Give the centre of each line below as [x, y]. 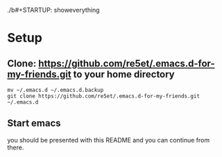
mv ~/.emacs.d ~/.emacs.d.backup [55, 90]
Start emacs [34, 123]
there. [16, 147]
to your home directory [124, 74]
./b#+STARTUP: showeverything [53, 10]
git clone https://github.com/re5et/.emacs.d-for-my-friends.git [103, 96]
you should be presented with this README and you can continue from [109, 140]
